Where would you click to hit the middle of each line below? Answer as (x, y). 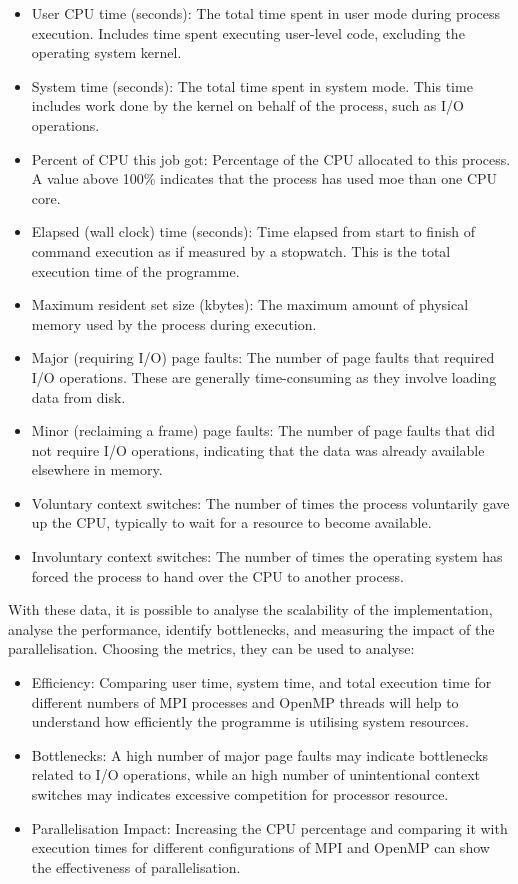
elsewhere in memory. (97, 469)
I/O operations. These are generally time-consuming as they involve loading (264, 376)
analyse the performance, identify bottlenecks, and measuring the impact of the (251, 628)
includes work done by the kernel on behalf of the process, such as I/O (247, 105)
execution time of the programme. (135, 270)
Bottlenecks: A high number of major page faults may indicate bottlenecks (260, 754)
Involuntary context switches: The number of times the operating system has (267, 556)
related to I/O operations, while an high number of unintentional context (256, 774)
